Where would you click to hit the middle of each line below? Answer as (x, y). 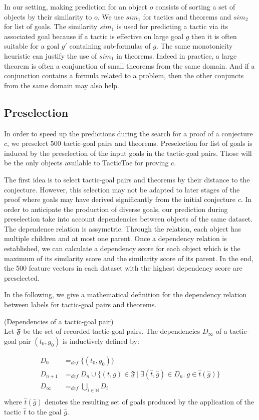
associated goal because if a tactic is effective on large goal (94, 36)
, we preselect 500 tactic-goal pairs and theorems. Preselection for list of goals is (130, 143)
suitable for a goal (32, 46)
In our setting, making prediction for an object (76, 7)
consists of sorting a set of (195, 7)
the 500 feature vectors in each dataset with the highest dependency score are (123, 268)
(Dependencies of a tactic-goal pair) (59, 321)
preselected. (22, 277)
